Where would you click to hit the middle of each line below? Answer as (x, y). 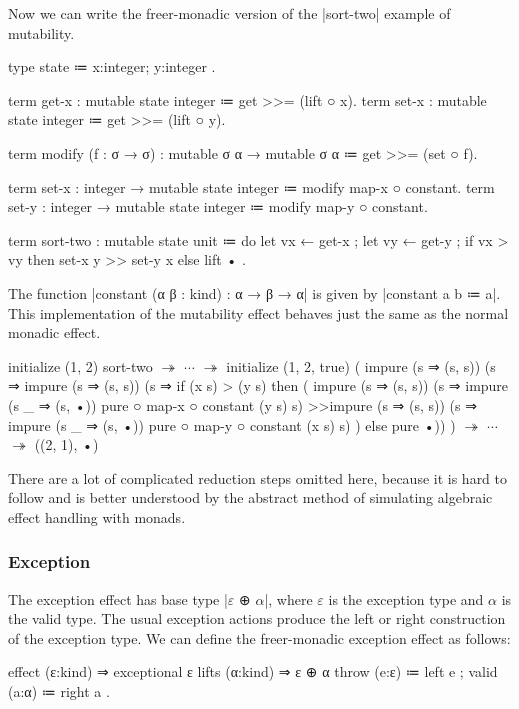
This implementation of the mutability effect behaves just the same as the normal (258, 312)
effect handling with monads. (97, 516)
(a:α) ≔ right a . (59, 691)
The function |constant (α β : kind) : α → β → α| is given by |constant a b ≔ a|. (254, 292)
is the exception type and (406, 598)
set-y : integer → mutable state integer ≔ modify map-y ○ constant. (218, 206)
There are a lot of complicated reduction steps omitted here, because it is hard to (258, 477)
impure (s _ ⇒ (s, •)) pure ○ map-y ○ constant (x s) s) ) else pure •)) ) (232, 424)
